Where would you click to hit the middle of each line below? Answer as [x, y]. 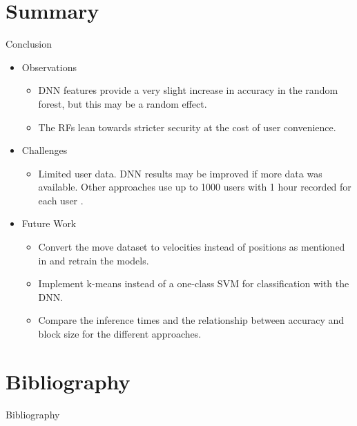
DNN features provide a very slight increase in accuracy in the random [188, 90]
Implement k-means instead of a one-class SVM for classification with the [194, 283]
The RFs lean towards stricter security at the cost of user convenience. [187, 127]
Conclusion [29, 44]
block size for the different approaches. [120, 334]
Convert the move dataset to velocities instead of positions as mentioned [192, 247]
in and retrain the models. [94, 260]
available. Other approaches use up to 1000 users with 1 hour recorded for [195, 187]
